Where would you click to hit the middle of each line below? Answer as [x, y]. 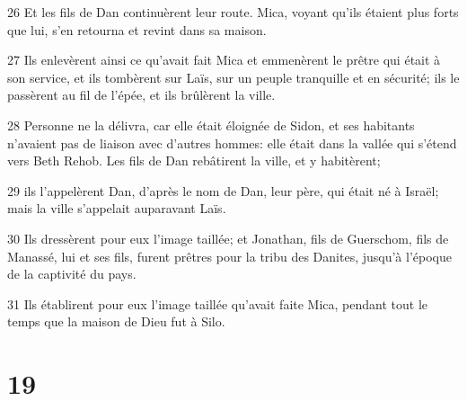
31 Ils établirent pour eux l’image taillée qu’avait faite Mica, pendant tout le [218, 303]
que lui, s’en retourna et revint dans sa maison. [137, 29]
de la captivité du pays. [72, 274]
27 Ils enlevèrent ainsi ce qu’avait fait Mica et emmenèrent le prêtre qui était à [224, 60]
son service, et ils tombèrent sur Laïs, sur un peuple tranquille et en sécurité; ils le [233, 77]
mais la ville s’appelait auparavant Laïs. [117, 208]
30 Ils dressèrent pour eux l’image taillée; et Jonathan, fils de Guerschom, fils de [228, 238]
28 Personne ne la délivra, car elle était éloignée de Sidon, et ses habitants [211, 125]
